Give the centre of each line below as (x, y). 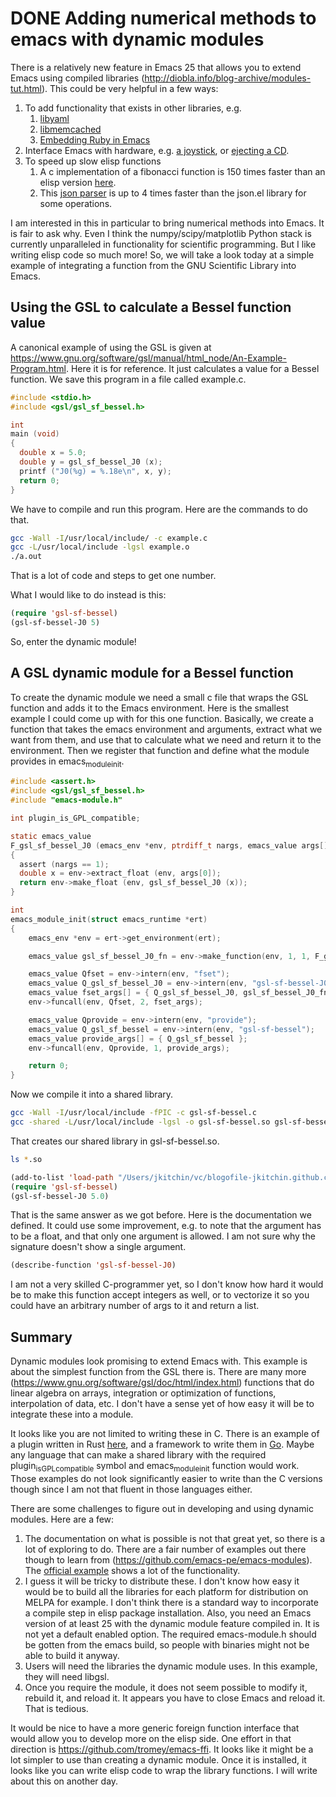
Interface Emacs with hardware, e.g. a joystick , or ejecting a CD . (157, 150)
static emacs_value (51, 836)
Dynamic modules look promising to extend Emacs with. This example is (159, 1361)
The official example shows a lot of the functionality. (132, 1570)
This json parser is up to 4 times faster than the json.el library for (173, 193)
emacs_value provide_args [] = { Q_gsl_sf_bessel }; (138, 1038)
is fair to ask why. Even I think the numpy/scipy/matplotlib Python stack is (161, 233)
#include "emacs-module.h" (66, 800)
